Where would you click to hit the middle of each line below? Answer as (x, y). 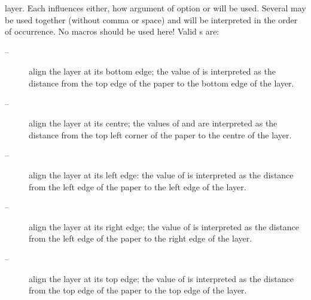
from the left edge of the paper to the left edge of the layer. (138, 186)
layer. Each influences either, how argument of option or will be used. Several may (155, 8)
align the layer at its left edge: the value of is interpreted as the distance (161, 174)
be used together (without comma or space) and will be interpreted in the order (151, 19)
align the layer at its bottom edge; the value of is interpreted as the (152, 71)
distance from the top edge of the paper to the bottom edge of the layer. (161, 83)
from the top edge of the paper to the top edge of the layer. (138, 290)
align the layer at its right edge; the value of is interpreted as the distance (164, 226)
